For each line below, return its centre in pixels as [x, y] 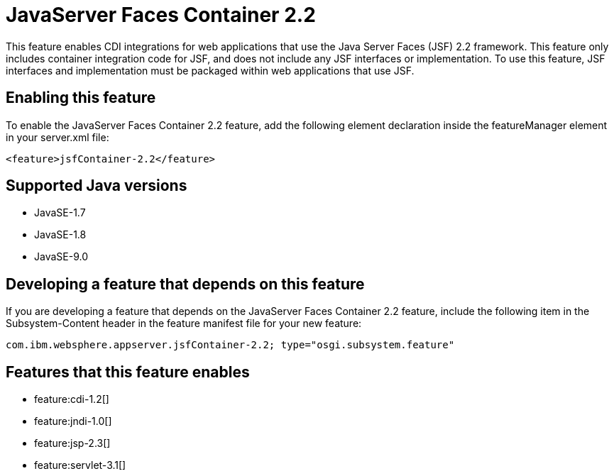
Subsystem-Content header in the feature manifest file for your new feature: [184, 323]
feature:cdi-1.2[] [72, 399]
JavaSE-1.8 [60, 235]
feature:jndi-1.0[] [73, 421]
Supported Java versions [97, 186]
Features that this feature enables [128, 372]
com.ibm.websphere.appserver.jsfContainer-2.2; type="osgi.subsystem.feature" [230, 345]
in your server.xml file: [57, 137]
